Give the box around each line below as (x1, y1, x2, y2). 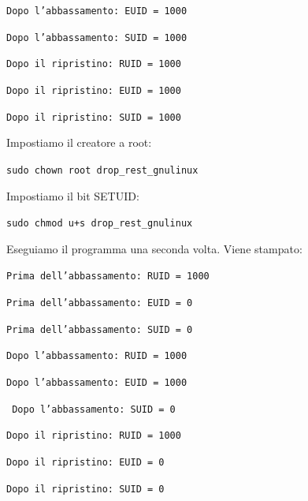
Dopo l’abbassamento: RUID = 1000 (6, 350, 187, 362)
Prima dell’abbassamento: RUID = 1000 (6, 271, 210, 282)
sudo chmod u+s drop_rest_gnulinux (6, 218, 193, 230)
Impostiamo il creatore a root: (6, 134, 152, 151)
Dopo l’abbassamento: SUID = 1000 (6, 32, 187, 43)
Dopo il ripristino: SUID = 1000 (6, 111, 181, 123)
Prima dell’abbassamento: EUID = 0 (6, 297, 193, 309)
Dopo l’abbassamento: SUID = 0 (12, 403, 176, 415)
